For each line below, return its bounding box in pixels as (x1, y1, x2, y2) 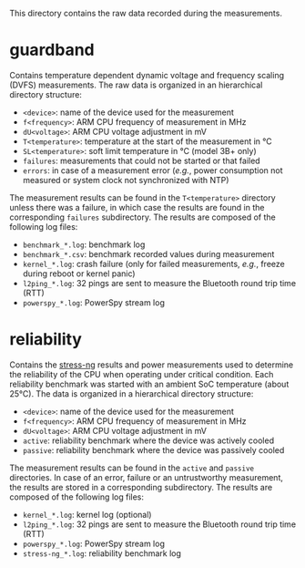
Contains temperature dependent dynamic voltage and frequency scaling (9, 69, 285, 80)
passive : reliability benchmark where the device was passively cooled (22, 444, 285, 455)
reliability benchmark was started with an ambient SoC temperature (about (9, 378, 290, 389)
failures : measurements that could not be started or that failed (22, 155, 261, 166)
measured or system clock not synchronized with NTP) (22, 174, 229, 185)
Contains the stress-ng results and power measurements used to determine (9, 359, 294, 370)
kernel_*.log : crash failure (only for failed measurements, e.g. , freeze (22, 258, 285, 269)
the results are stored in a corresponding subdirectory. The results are (9, 481, 273, 492)
